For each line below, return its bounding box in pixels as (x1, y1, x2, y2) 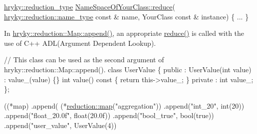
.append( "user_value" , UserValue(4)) (4, 120, 117, 130)
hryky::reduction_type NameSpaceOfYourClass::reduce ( (4, 1, 175, 11)
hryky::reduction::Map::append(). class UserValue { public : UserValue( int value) (4, 64, 252, 74)
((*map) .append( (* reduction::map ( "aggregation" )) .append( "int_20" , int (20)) (4, 100, 245, 111)
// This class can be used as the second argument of (4, 54, 164, 65)
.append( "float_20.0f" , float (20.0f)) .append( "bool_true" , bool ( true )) (4, 110, 214, 121)
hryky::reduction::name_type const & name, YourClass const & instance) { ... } (4, 11, 249, 21)
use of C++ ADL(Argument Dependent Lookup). (4, 37, 156, 48)
